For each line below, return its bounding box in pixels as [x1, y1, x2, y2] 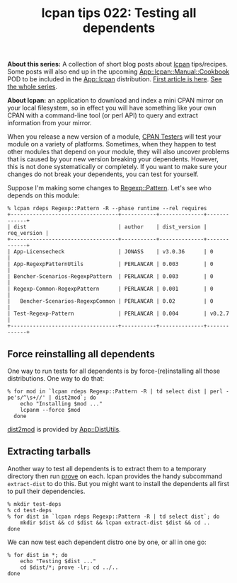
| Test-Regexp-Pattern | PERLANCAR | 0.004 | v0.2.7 [7, 310, 230, 318]
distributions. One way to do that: [7, 374, 105, 383]
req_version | [7, 230, 50, 237]
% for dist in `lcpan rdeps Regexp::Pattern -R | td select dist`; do [7, 513, 220, 520]
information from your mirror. [7, 119, 92, 127]
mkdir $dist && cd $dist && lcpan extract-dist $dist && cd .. [20, 519, 211, 526]
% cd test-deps [7, 507, 52, 514]
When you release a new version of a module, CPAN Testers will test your [7, 132, 221, 141]
